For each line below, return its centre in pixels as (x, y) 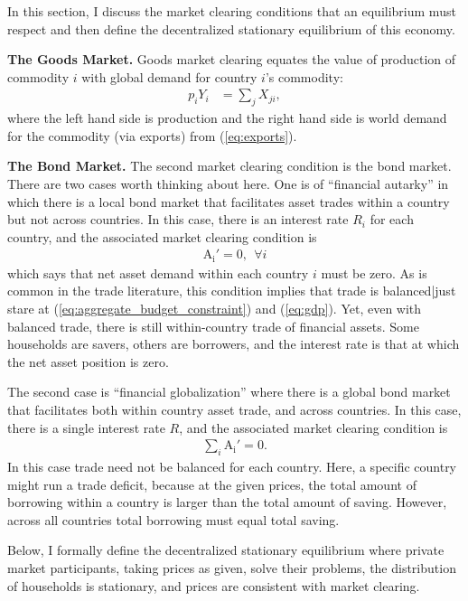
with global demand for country (169, 76)
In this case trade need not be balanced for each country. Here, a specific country (232, 467)
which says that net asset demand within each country (158, 272)
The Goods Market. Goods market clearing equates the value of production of (232, 59)
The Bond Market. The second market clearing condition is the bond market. (229, 166)
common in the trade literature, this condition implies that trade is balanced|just (232, 291)
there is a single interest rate (86, 427)
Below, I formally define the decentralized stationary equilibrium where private (226, 550)
